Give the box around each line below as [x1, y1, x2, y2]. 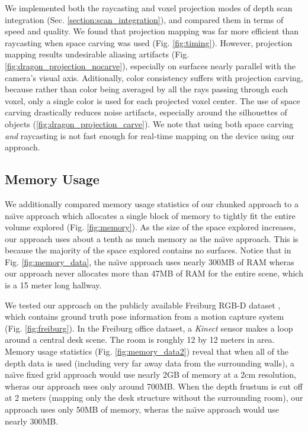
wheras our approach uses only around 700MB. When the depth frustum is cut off [5, 379, 303, 392]
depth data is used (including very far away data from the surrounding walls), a [5, 356, 294, 369]
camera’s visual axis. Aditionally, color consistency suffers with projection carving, [5, 71, 303, 83]
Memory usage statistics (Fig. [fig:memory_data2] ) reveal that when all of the [5, 345, 288, 358]
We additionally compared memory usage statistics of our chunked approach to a [5, 197, 299, 210]
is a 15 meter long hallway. [5, 279, 102, 291]
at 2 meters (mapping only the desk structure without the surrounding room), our [5, 391, 303, 404]
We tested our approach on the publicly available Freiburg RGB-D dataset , [5, 298, 281, 311]
